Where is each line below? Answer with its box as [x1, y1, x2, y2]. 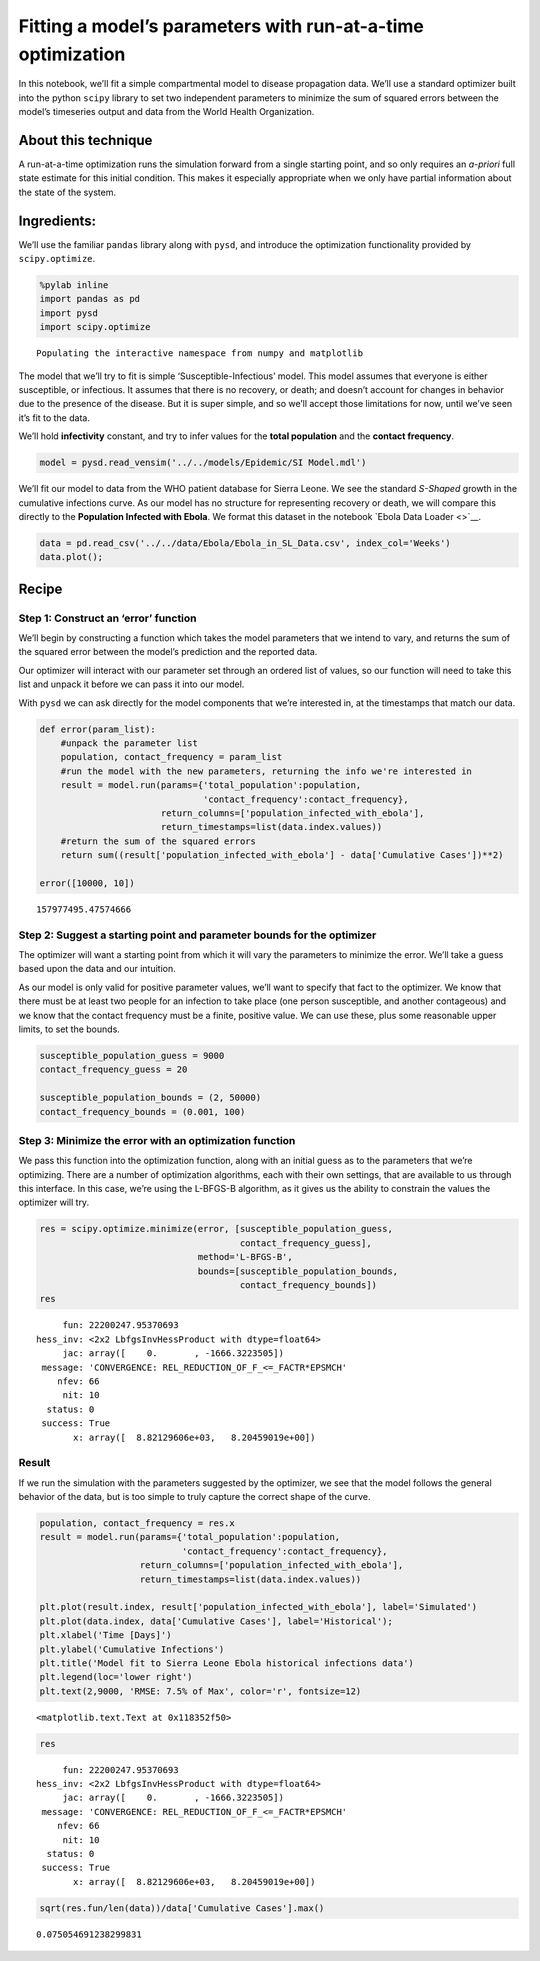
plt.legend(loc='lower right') [39, 1671, 194, 1683]
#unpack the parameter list [60, 738, 199, 749]
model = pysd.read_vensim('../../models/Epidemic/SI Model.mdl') [39, 457, 367, 469]
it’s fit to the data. [18, 411, 90, 424]
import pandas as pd [39, 293, 140, 305]
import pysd [39, 307, 99, 319]
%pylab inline [39, 280, 109, 291]
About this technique [18, 131, 153, 149]
